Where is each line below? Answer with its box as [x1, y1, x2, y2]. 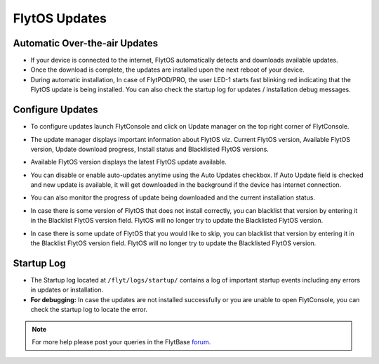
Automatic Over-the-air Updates [13, 37, 159, 49]
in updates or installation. [30, 285, 104, 294]
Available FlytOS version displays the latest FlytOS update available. [30, 158, 227, 167]
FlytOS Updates [13, 11, 107, 26]
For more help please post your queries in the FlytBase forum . [32, 337, 211, 346]
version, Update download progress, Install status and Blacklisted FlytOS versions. [30, 145, 270, 153]
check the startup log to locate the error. [30, 306, 147, 314]
